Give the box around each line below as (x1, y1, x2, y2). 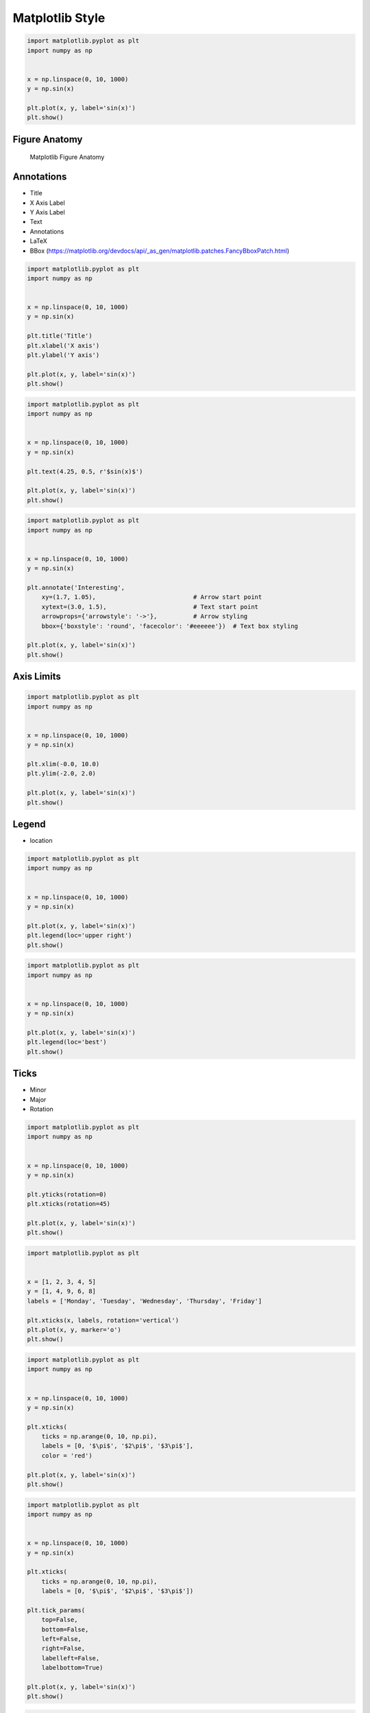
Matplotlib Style (12, 10, 106, 25)
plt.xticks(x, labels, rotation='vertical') (27, 1316, 180, 1324)
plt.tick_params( (27, 1606, 86, 1614)
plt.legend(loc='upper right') (27, 932, 133, 939)
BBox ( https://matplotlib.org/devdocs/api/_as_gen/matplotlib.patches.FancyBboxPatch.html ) (29, 247, 290, 255)
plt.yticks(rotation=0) (27, 1190, 108, 1198)
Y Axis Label (29, 208, 65, 216)
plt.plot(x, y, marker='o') (27, 1326, 121, 1333)
